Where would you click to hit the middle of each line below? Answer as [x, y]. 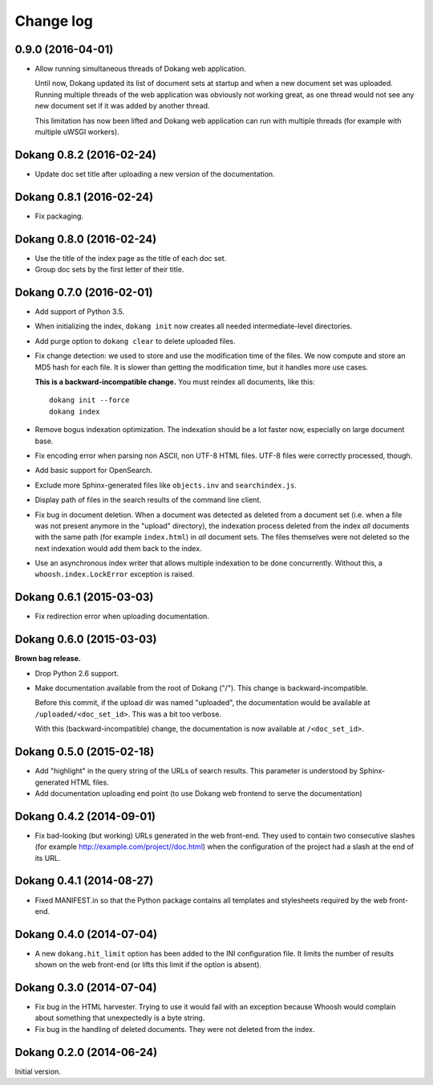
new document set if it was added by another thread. [122, 106]
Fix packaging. [59, 216]
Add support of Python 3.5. [80, 312]
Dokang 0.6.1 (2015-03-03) [84, 597]
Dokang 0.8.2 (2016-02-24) [85, 155]
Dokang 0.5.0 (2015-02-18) [85, 752]
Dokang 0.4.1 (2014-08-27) [84, 881]
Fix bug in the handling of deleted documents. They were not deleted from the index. [175, 1029]
